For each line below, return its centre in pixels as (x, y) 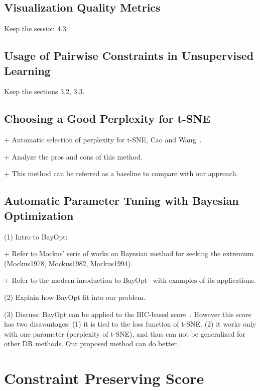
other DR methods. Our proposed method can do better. (91, 343)
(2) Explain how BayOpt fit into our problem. (75, 297)
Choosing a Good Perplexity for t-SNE (107, 119)
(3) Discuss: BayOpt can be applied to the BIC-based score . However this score (128, 314)
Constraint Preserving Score (104, 378)
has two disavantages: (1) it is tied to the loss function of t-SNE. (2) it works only (130, 324)
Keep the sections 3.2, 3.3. (44, 91)
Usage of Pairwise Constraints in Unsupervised (129, 56)
